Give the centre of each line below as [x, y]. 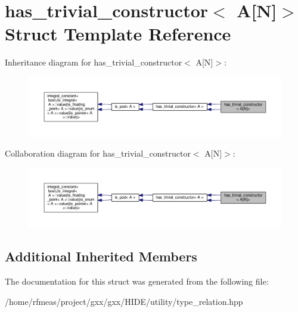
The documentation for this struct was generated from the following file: [137, 281]
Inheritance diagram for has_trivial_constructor [94, 62]
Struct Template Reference [118, 34]
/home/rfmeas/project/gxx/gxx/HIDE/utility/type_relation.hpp [124, 301]
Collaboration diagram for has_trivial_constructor [98, 153]
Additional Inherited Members [101, 256]
